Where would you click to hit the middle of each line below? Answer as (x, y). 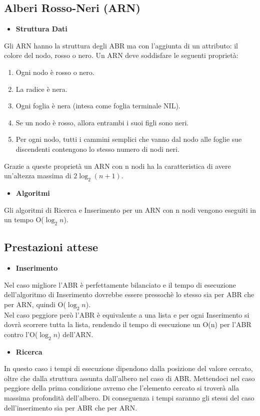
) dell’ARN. (75, 334)
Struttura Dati (41, 29)
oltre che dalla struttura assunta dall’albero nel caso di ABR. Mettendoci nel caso (129, 378)
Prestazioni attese (51, 247)
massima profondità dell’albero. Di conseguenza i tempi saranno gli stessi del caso (129, 398)
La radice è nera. (41, 89)
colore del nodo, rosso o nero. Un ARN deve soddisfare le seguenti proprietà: (121, 55)
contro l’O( (21, 334)
